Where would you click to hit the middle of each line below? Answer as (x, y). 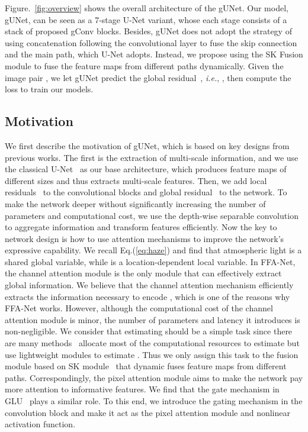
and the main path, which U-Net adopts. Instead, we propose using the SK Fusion (154, 54)
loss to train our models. (49, 89)
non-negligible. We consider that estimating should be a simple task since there (149, 331)
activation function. (40, 424)
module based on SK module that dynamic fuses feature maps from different (146, 366)
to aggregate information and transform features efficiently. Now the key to (141, 227)
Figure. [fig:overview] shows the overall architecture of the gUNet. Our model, (147, 8)
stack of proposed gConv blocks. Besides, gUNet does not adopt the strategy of (148, 31)
